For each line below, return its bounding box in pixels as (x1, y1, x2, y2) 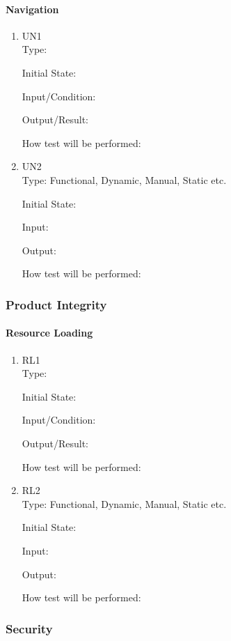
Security (6, 619, 53, 637)
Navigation (6, 1, 59, 16)
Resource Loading (6, 325, 93, 340)
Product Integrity (6, 295, 107, 313)
